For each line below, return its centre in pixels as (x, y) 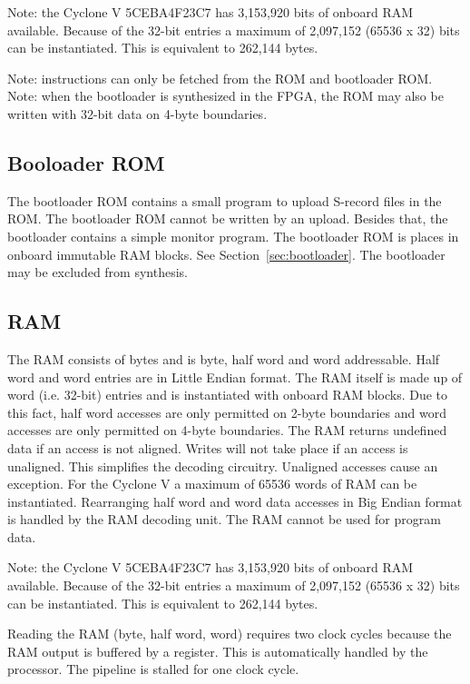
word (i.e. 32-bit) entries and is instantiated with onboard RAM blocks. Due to (228, 395)
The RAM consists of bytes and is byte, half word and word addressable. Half (224, 358)
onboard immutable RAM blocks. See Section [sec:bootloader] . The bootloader (226, 254)
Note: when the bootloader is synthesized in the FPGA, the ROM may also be (225, 96)
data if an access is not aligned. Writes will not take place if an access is (208, 447)
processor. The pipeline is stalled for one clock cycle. (153, 669)
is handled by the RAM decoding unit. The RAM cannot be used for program (224, 519)
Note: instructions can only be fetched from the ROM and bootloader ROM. (220, 78)
